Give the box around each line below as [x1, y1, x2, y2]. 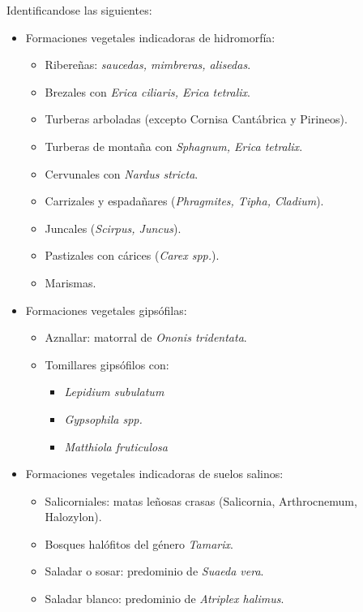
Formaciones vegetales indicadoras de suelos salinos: [25, 465, 284, 482]
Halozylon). [45, 508, 102, 525]
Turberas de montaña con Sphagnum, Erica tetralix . [45, 137, 303, 154]
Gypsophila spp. [64, 410, 143, 427]
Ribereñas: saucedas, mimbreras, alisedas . [45, 56, 251, 73]
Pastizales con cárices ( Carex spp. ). [45, 247, 220, 264]
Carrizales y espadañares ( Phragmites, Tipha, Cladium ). [45, 192, 324, 209]
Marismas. [45, 274, 96, 291]
